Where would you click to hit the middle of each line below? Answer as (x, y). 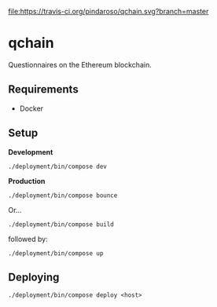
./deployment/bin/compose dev (58, 166)
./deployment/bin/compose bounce (63, 196)
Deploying (34, 277)
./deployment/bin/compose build (61, 224)
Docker (31, 108)
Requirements (43, 90)
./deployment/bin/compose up (56, 253)
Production (27, 181)
